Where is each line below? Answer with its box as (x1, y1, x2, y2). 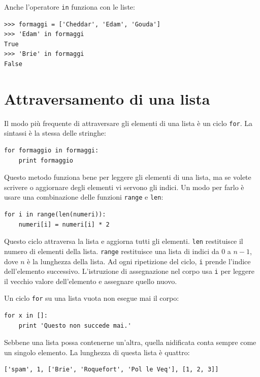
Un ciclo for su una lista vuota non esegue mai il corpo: (4, 293, 179, 303)
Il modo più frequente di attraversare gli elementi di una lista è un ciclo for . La (4, 117, 253, 128)
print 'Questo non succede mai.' (18, 322, 132, 329)
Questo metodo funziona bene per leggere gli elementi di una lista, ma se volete (4, 172, 251, 182)
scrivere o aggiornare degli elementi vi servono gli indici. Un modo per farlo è (4, 181, 244, 192)
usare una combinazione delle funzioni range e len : (4, 192, 164, 202)
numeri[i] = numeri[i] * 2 (18, 221, 110, 228)
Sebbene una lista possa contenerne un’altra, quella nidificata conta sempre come (4, 337, 256, 348)
